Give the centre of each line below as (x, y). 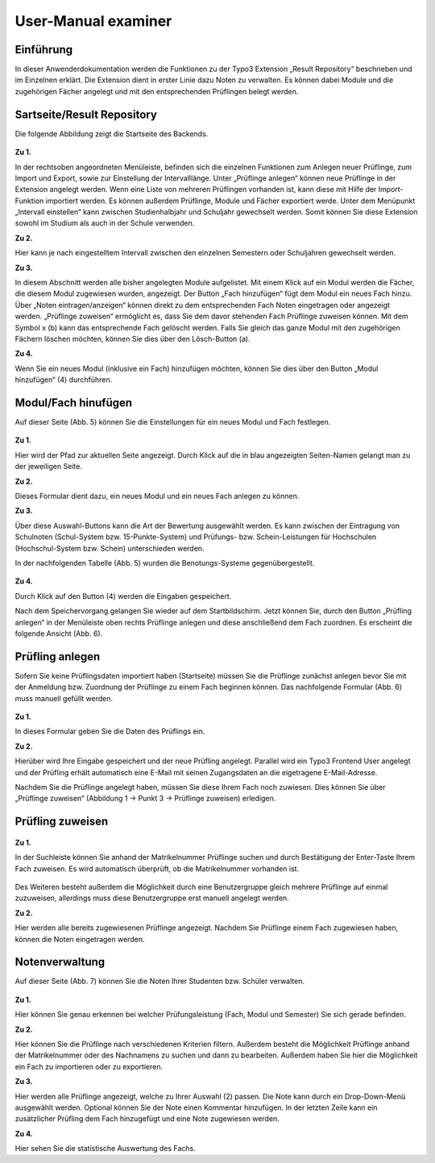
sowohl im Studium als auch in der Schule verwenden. (105, 223)
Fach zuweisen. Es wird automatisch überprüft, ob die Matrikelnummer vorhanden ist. (157, 868)
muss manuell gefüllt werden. (64, 698)
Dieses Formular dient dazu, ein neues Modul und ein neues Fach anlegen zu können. (157, 496)
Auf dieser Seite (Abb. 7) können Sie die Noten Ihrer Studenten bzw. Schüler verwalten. (160, 981)
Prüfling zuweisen (62, 822)
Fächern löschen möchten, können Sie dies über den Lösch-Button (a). (133, 339)
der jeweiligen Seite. (48, 467)
